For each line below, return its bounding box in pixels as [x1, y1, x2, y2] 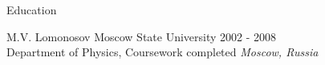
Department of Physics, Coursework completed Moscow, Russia [6, 44, 319, 60]
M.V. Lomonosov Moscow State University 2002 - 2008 [6, 28, 277, 44]
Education [6, 2, 57, 17]
